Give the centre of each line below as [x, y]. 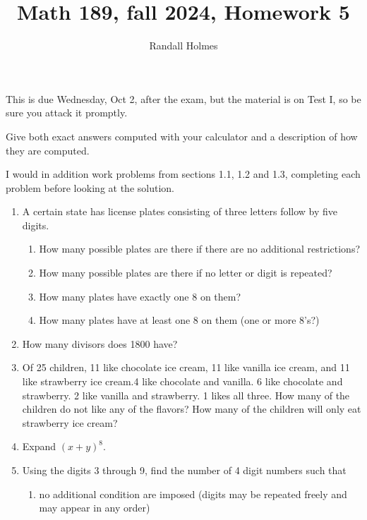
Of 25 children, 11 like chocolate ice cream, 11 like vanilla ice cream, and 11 [186, 367]
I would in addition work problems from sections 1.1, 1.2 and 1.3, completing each [183, 174]
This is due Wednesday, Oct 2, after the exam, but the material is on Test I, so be [183, 98]
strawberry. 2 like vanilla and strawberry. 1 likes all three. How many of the [186, 395]
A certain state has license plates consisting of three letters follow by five [180, 211]
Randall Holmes [183, 46]
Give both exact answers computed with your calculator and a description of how [182, 136]
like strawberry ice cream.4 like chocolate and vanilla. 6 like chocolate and [182, 381]
